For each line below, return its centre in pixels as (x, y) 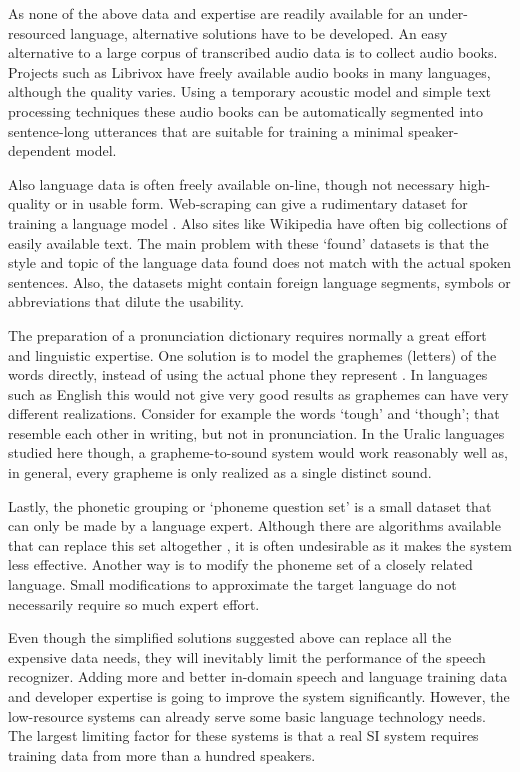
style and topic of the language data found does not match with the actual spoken (260, 262)
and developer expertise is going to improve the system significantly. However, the (259, 696)
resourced (37, 32)
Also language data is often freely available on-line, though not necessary (231, 183)
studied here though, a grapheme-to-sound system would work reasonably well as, (258, 452)
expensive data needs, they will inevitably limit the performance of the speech (247, 656)
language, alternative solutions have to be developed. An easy (259, 32)
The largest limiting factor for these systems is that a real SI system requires (243, 735)
